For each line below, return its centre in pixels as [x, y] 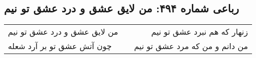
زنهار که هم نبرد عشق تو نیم [200, 32]
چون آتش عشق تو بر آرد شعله [60, 46]
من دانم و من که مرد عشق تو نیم [191, 46]
